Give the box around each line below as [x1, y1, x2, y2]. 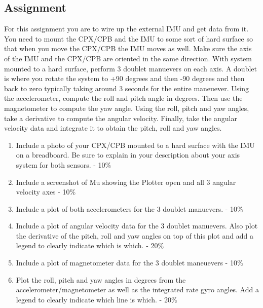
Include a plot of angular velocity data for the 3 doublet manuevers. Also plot [16, 220, 258, 231]
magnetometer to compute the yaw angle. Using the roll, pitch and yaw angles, [4, 102, 249, 113]
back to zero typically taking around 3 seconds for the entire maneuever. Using [4, 83, 249, 93]
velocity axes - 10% [16, 186, 76, 197]
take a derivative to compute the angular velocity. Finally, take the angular [4, 112, 237, 123]
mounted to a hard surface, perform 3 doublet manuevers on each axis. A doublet [4, 63, 257, 73]
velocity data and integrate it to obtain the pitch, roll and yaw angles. [4, 123, 222, 133]
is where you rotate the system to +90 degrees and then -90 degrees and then [4, 73, 245, 84]
